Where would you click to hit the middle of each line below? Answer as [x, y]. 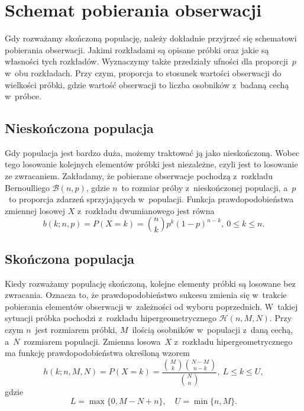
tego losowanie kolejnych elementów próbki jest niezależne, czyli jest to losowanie [151, 164]
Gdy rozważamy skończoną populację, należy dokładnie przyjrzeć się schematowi [151, 38]
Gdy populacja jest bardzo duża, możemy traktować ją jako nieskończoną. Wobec [152, 152]
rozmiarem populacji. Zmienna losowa [92, 341]
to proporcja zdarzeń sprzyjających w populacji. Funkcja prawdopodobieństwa [151, 199]
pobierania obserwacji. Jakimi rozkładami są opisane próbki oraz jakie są [137, 49]
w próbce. [23, 96]
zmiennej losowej [35, 210]
